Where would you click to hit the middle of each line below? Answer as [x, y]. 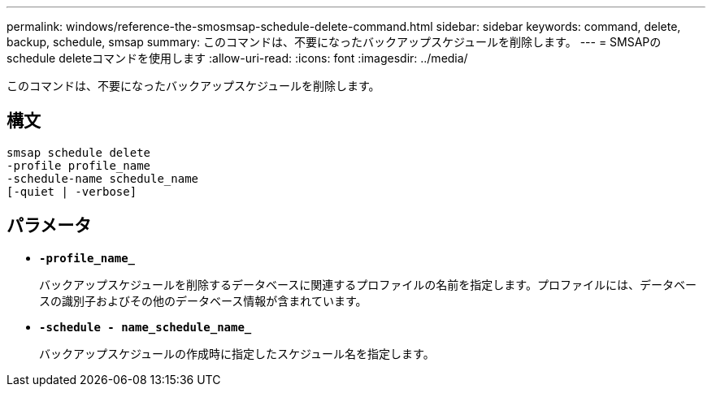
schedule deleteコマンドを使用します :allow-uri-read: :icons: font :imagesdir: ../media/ [237, 58]
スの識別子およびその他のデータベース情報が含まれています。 [203, 300]
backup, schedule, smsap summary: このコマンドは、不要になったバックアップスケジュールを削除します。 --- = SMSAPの [334, 42]
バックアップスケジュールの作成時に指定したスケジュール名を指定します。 [237, 353]
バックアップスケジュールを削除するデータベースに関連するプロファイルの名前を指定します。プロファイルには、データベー [368, 284]
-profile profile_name [79, 165]
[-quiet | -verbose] [72, 191]
